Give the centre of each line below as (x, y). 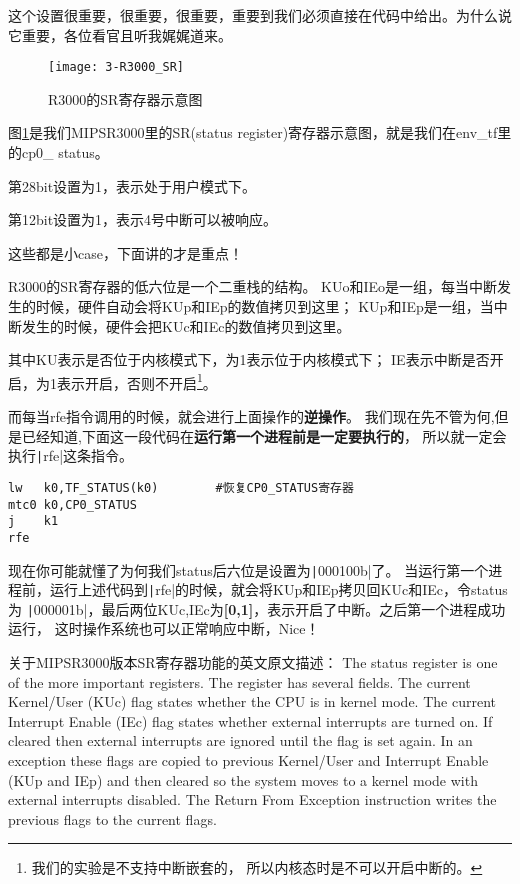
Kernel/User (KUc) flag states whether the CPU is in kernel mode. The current (252, 701)
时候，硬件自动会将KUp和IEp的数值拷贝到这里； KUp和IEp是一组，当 (264, 306)
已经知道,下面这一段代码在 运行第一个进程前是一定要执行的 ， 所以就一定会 (264, 435)
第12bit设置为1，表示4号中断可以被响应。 (143, 219)
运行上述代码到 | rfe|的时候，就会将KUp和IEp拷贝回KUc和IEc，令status (278, 589)
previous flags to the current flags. (112, 818)
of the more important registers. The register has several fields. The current (239, 681)
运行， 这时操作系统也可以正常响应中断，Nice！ (164, 628)
